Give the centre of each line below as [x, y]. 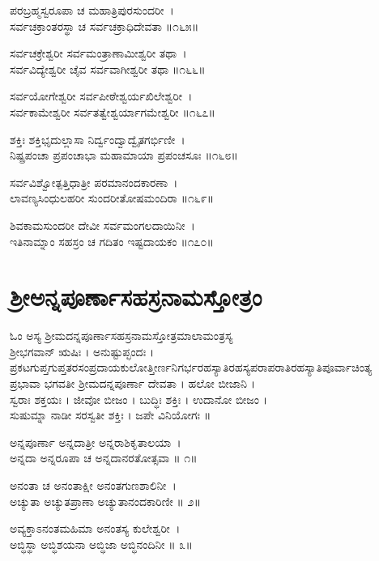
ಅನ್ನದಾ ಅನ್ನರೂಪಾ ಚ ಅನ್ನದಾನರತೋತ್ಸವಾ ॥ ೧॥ [104, 458]
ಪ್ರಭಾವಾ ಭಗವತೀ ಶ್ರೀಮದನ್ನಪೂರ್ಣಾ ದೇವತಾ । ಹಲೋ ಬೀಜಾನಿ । [132, 383]
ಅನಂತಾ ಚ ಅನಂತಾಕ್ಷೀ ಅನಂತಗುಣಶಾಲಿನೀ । [93, 485]
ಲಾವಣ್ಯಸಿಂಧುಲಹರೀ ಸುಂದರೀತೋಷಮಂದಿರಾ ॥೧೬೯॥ [112, 198]
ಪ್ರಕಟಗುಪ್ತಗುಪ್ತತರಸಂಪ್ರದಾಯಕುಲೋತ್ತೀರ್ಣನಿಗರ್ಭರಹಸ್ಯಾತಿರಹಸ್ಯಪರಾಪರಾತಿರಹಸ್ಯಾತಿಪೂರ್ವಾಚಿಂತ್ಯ [191, 367]
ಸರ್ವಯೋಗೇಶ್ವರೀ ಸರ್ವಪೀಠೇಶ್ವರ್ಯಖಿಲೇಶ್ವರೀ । [101, 96]
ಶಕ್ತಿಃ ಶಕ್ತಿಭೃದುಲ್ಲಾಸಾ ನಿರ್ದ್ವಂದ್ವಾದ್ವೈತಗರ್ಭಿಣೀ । [98, 139]
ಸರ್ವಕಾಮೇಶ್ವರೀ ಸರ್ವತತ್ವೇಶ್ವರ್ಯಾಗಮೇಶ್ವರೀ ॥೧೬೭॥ [113, 111]
